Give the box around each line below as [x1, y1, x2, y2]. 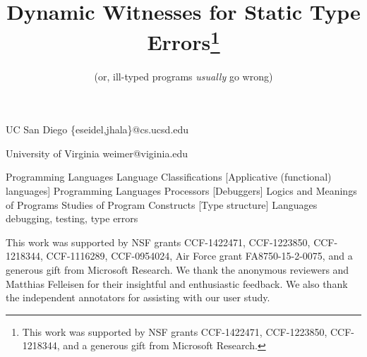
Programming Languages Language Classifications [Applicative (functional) [6, 169, 332, 184]
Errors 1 [147, 25, 220, 56]
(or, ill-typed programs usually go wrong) [94, 68, 273, 83]
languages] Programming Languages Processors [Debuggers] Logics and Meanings [6, 183, 357, 198]
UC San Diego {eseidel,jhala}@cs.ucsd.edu [6, 122, 189, 137]
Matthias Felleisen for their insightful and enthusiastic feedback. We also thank [6, 276, 348, 291]
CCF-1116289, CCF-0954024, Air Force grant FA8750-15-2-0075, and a [46, 248, 353, 263]
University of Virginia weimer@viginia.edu [6, 145, 188, 160]
